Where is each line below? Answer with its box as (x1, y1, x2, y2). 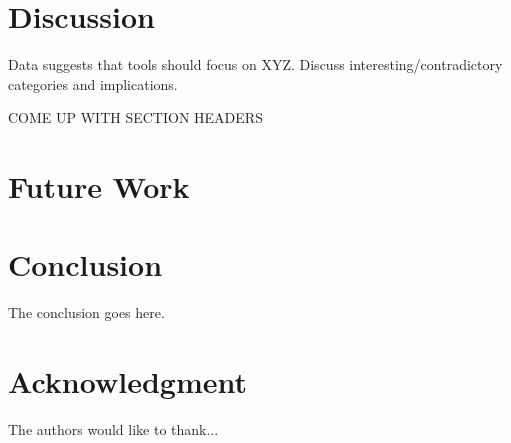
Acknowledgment (8, 361, 247, 402)
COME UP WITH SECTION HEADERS (8, 107, 263, 128)
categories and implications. (8, 73, 178, 94)
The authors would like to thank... (8, 419, 219, 440)
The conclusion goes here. (8, 302, 165, 323)
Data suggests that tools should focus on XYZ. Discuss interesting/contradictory (8, 54, 503, 75)
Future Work (8, 166, 190, 207)
